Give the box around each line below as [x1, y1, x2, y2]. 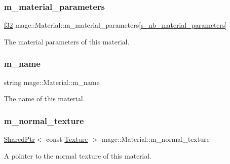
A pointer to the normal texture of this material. [4, 150, 152, 161]
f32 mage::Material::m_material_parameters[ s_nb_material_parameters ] [4, 20, 227, 30]
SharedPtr [4, 134, 35, 144]
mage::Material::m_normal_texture [101, 134, 210, 144]
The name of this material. [4, 93, 85, 104]
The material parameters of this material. [4, 36, 130, 46]
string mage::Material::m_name [4, 77, 100, 87]
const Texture [46, 134, 88, 144]
